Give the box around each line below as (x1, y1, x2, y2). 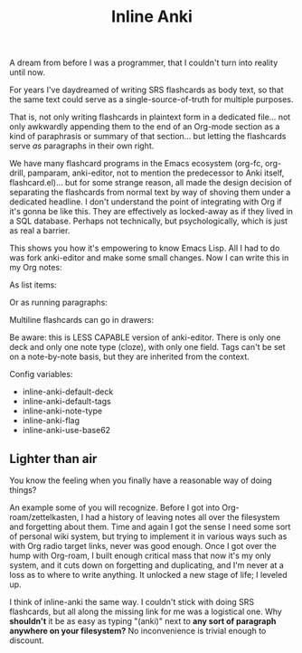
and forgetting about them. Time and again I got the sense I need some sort (9, 522, 291, 532)
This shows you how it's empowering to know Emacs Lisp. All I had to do (9, 242, 280, 254)
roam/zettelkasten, (9, 512, 80, 522)
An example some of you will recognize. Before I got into (9, 502, 220, 513)
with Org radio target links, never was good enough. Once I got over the (9, 541, 278, 551)
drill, (9, 167, 26, 178)
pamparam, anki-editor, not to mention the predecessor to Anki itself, (27, 167, 285, 178)
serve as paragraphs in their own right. (9, 140, 155, 151)
